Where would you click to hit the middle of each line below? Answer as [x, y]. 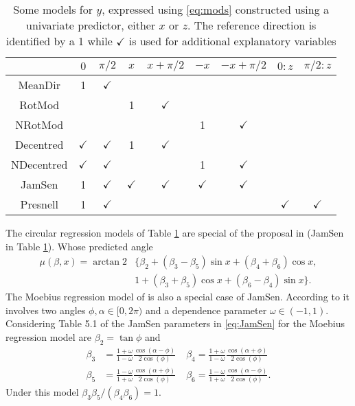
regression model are [49, 337]
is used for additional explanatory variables [232, 41]
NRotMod [39, 124]
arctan [106, 262]
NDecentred [39, 164]
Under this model [42, 392]
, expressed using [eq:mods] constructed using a [216, 9]
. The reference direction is [252, 25]
